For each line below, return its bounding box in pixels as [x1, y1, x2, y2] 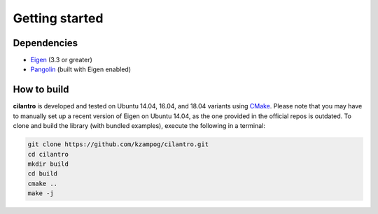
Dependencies [13, 37, 78, 49]
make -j [27, 190, 54, 197]
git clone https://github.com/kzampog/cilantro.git [27, 141, 209, 148]
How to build [13, 84, 69, 96]
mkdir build [27, 159, 69, 168]
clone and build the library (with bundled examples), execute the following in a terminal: [13, 122, 265, 130]
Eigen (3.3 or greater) [30, 56, 92, 64]
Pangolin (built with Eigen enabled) [30, 65, 132, 73]
